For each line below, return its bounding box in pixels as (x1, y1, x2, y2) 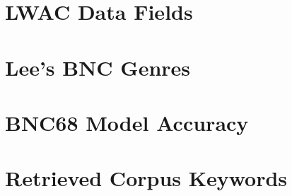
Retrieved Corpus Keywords (5, 163, 288, 192)
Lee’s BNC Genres (5, 52, 191, 81)
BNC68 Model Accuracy (5, 108, 249, 137)
